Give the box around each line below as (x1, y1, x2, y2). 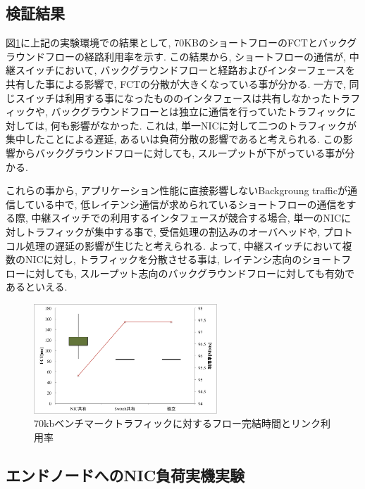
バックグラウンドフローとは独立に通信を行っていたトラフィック (51, 104, 347, 119)
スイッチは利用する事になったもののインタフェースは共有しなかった (15, 90, 331, 105)
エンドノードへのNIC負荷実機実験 (6, 464, 245, 485)
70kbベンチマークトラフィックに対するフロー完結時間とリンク (34, 416, 321, 431)
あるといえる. (6, 279, 68, 294)
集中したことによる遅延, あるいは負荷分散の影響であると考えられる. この (6, 132, 343, 146)
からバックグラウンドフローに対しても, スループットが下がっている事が (15, 145, 345, 160)
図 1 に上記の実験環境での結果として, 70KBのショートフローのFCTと (6, 35, 318, 50)
